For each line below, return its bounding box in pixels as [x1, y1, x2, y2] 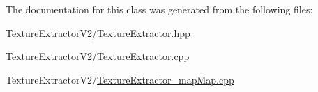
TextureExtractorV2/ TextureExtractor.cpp [6, 49, 190, 63]
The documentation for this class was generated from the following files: [6, 2, 313, 16]
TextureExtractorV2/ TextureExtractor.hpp [6, 25, 190, 40]
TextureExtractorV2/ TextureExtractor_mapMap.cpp [6, 72, 234, 86]
